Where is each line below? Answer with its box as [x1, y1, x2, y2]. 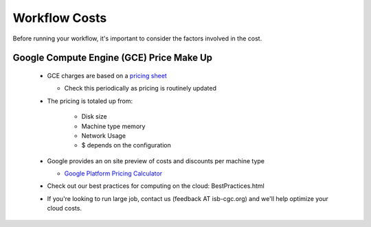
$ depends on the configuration [81, 141, 171, 150]
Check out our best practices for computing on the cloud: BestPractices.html [47, 182, 265, 190]
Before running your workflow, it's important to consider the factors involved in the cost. [12, 34, 262, 43]
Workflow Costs [12, 10, 107, 25]
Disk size [81, 112, 107, 121]
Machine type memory [81, 122, 146, 130]
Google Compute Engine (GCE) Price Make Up [12, 52, 213, 64]
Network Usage [81, 131, 126, 140]
